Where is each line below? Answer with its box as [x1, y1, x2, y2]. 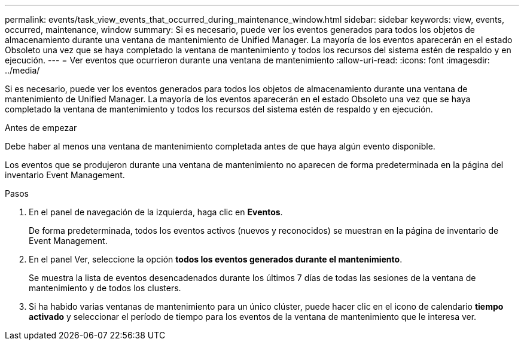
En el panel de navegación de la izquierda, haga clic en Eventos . [29, 207, 283, 217]
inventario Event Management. [5, 170, 125, 180]
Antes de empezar [5, 123, 77, 133]
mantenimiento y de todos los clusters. [29, 283, 181, 293]
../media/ [5, 65, 40, 75]
